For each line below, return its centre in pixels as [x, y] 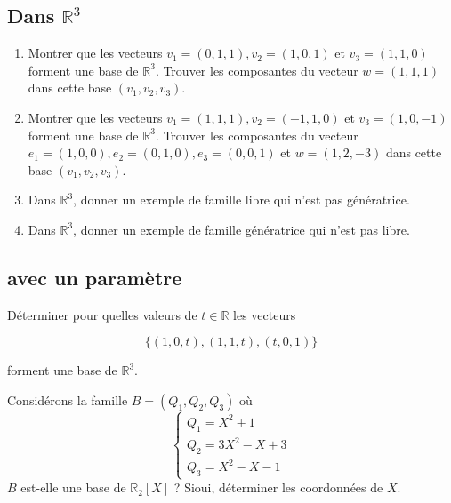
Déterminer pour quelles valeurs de [102, 314]
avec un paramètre [95, 277]
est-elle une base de [73, 487]
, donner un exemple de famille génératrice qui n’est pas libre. [242, 229]
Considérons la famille [68, 399]
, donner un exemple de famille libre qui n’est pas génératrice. [242, 200]
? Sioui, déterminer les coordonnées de [278, 487]
